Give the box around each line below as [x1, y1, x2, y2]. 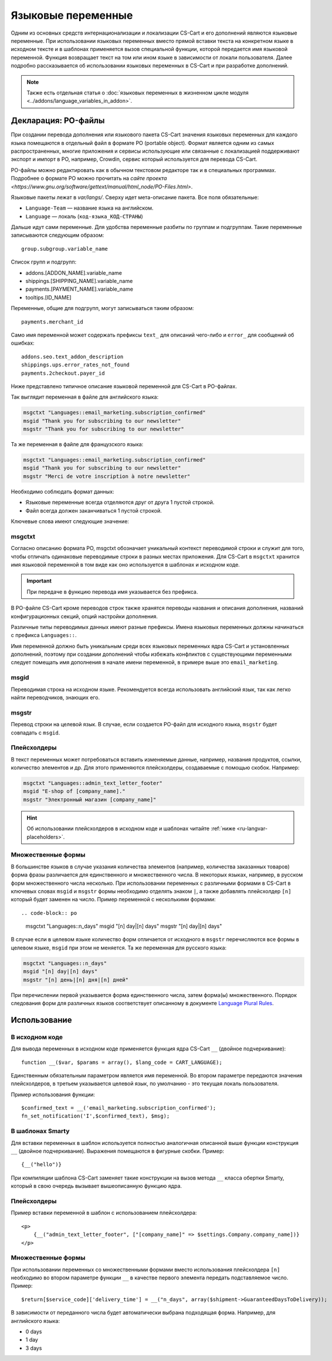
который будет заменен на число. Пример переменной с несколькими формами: [11, 896, 216, 903]
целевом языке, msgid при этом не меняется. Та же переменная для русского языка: [11, 944, 227, 951]
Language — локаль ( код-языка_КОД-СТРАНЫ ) [25, 213, 143, 220]
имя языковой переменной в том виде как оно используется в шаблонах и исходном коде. [11, 561, 240, 568]
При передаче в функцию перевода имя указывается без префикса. [26, 588, 198, 595]
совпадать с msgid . [11, 729, 60, 736]
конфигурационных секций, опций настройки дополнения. [11, 612, 158, 619]
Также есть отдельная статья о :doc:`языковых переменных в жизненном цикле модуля [26, 89, 249, 96]
